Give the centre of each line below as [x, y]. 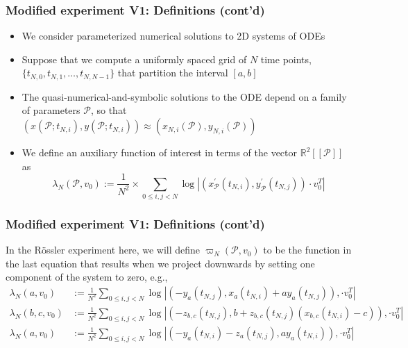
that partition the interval [173, 73]
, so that [109, 110]
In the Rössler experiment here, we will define [103, 250]
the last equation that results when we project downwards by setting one [160, 263]
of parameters [51, 110]
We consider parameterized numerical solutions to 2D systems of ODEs [173, 36]
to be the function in [307, 250]
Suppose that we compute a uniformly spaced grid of [134, 59]
